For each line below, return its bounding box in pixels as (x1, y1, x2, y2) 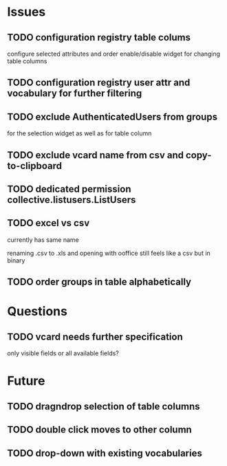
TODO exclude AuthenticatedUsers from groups (7, 111, 218, 122)
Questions (7, 304, 67, 320)
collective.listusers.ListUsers (7, 194, 136, 206)
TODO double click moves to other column (7, 424, 193, 436)
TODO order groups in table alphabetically (7, 276, 191, 288)
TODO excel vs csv (7, 217, 90, 229)
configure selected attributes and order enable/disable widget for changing (7, 49, 221, 58)
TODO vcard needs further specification (7, 331, 184, 342)
